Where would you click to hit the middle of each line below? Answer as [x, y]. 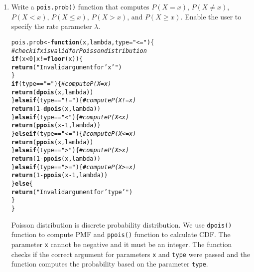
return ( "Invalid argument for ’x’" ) [66, 67]
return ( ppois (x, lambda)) [52, 142]
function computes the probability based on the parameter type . [110, 264]
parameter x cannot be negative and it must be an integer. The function [122, 244]
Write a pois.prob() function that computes [80, 6]
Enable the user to [213, 16]
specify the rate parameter [52, 26]
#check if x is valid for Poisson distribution [79, 51]
